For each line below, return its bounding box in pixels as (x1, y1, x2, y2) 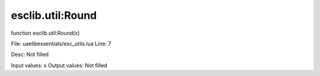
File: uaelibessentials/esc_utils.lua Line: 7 (11, 40, 111, 47)
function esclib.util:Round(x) (11, 29, 80, 37)
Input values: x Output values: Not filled (11, 62, 108, 69)
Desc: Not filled (11, 51, 49, 58)
